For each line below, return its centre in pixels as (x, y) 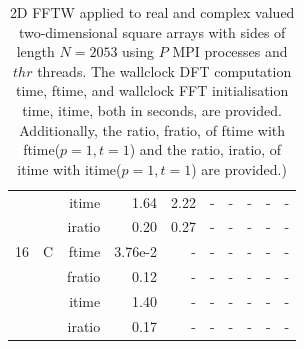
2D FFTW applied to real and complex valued (152, 12)
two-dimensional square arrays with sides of (152, 31)
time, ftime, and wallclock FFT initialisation (152, 90)
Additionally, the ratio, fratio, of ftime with (152, 129)
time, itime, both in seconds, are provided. (152, 109)
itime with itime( (69, 168)
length (35, 51)
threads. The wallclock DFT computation (164, 70)
